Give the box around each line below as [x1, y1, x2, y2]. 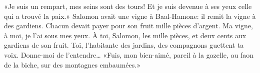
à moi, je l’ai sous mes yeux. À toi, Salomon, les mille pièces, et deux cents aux [4, 30, 246, 40]
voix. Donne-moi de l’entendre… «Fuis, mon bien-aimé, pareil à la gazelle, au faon [4, 49, 254, 60]
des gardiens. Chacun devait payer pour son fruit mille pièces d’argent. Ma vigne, [4, 20, 253, 31]
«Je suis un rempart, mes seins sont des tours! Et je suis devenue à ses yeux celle [4, 1, 252, 11]
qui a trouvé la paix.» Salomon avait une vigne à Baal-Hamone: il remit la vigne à [4, 10, 256, 21]
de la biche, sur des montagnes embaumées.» [4, 59, 140, 70]
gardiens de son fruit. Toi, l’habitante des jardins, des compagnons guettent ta [4, 40, 244, 50]
